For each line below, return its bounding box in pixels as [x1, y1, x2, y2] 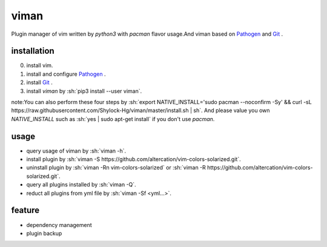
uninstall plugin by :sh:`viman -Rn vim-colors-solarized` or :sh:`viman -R [26, 164, 206, 171]
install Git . [26, 79, 53, 86]
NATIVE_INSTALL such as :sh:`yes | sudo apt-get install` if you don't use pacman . [11, 115, 215, 122]
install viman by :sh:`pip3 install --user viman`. [26, 87, 142, 94]
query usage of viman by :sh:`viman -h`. [26, 147, 127, 154]
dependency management [26, 221, 92, 228]
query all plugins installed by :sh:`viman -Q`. [26, 181, 136, 188]
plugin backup [26, 229, 62, 237]
